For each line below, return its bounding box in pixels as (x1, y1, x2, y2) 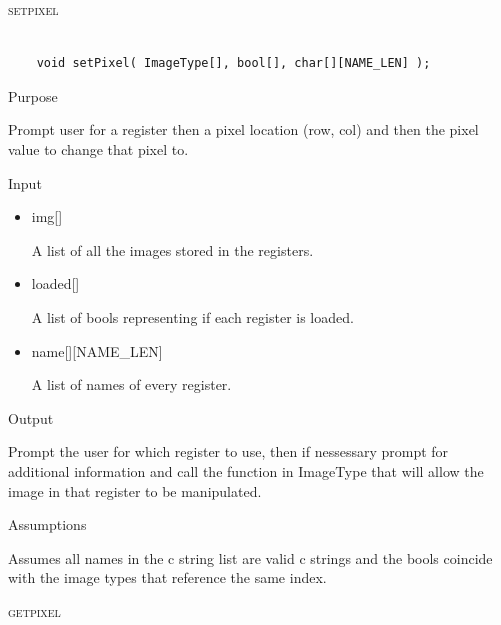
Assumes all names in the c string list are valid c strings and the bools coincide (8, 547, 493, 568)
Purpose (8, 85, 58, 106)
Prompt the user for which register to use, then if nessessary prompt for (8, 441, 449, 462)
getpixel (8, 600, 61, 621)
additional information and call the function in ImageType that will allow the (8, 460, 484, 481)
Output (8, 407, 54, 428)
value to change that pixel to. (8, 138, 189, 159)
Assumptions (8, 514, 87, 535)
